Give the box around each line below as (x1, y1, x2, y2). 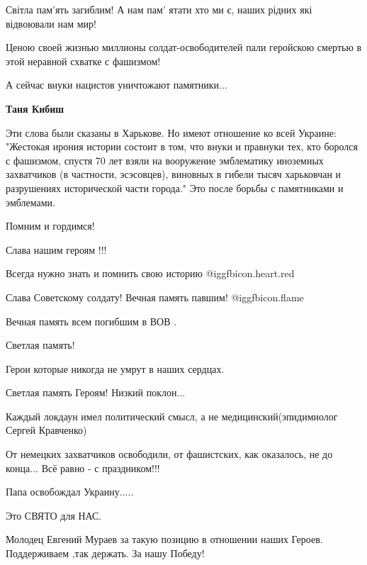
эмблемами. (6, 194, 55, 209)
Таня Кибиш (6, 101, 64, 116)
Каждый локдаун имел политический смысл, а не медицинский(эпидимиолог (6, 408, 338, 423)
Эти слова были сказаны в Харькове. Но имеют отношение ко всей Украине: (6, 125, 337, 140)
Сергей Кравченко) (6, 423, 87, 437)
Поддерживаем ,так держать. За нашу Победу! (6, 546, 205, 561)
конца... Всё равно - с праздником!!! (6, 460, 160, 475)
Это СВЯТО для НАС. (6, 508, 102, 522)
